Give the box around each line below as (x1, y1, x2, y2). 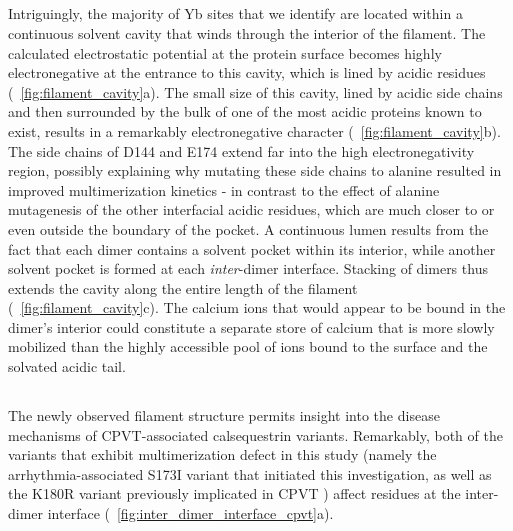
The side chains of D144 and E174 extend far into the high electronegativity (8, 140, 475, 161)
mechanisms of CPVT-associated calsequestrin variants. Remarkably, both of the (8, 424, 503, 445)
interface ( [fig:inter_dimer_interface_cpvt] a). (47, 503, 334, 524)
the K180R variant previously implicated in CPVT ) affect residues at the (8, 483, 461, 504)
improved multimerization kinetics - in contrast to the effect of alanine (8, 179, 440, 200)
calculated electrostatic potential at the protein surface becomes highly (8, 42, 442, 63)
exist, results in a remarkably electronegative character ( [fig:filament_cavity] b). (8, 120, 501, 141)
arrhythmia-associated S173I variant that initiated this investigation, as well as (8, 463, 492, 484)
